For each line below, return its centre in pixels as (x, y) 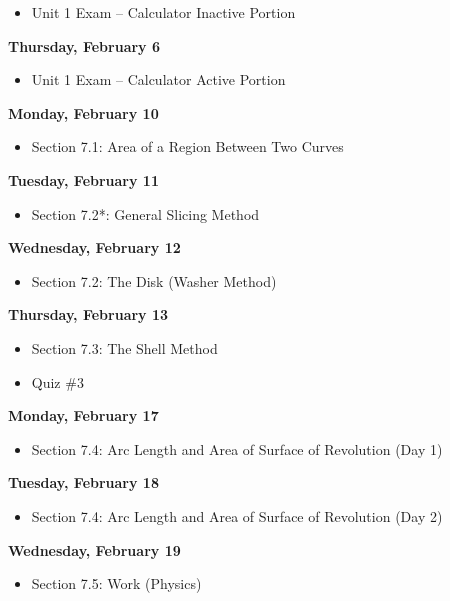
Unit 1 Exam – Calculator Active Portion (158, 79)
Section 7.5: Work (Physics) (116, 583)
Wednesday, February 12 (94, 247)
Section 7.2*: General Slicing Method (145, 213)
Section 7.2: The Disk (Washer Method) (154, 280)
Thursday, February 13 (88, 314)
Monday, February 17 (83, 415)
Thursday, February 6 (84, 45)
